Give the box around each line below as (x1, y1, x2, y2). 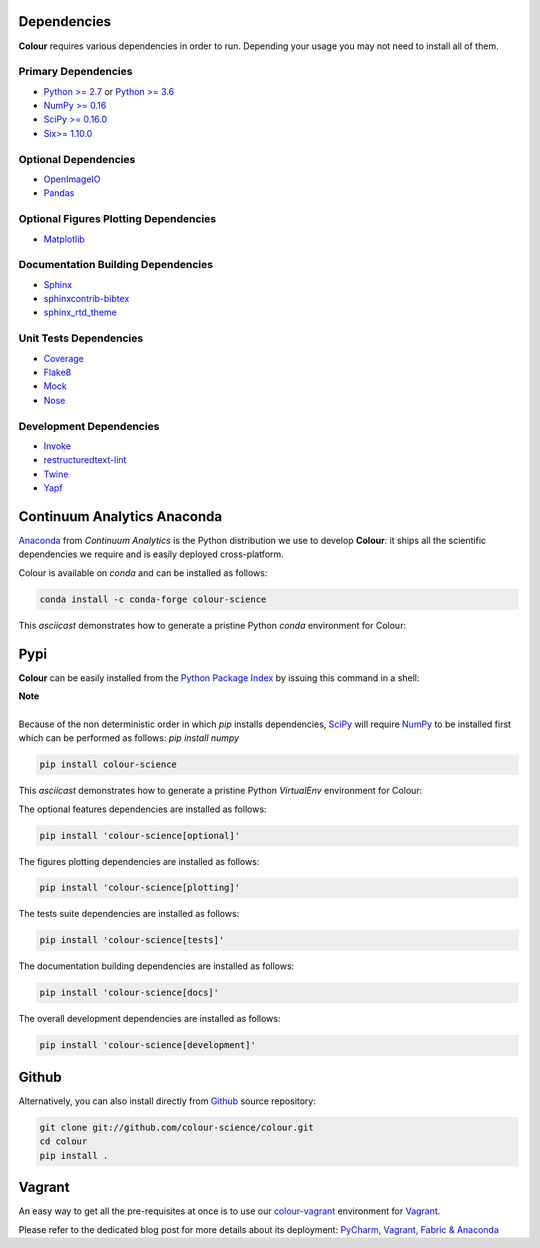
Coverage (43, 352, 84, 364)
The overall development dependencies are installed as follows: (18, 1013, 281, 1025)
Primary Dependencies (18, 65, 133, 79)
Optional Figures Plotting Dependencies (18, 212, 217, 226)
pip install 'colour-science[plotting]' (39, 882, 240, 894)
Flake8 (43, 366, 72, 378)
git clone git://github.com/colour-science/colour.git (39, 1121, 314, 1133)
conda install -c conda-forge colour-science (39, 593, 267, 605)
